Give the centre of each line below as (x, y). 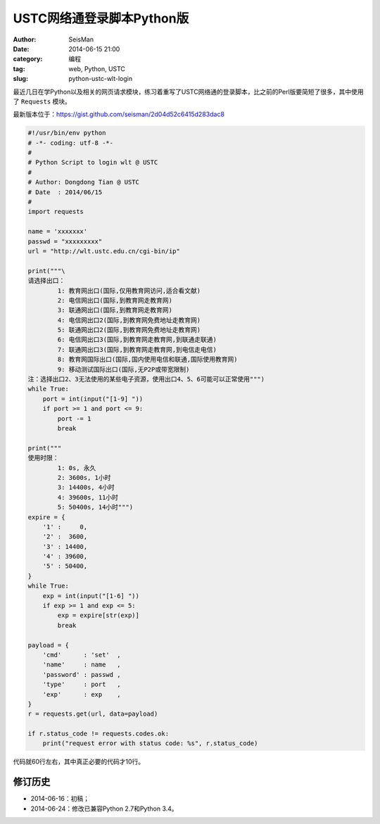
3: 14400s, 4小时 (86, 488)
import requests (56, 212)
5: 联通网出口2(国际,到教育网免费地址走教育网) (129, 330)
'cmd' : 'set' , (82, 655)
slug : (20, 79)
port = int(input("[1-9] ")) (93, 399)
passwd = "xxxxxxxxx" (65, 241)
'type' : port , (82, 685)
